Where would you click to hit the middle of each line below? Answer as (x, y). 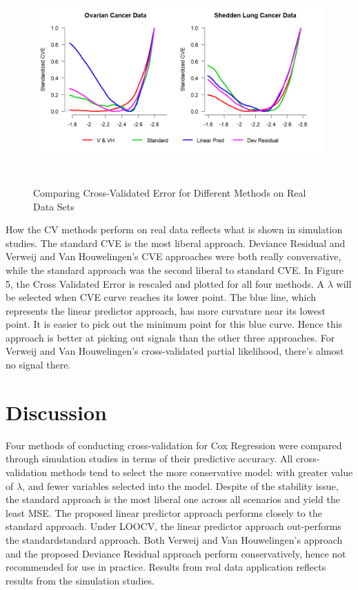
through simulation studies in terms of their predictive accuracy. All (149, 459)
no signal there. (38, 365)
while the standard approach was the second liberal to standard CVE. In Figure (175, 269)
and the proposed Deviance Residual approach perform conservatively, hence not (176, 553)
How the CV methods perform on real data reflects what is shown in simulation (174, 229)
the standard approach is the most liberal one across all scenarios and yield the (173, 499)
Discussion (56, 412)
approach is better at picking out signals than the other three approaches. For (170, 337)
